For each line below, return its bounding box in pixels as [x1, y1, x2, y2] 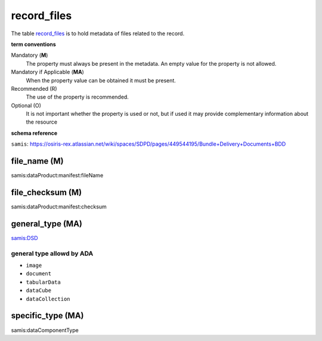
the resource [26, 118, 58, 125]
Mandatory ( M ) [11, 51, 48, 59]
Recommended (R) [11, 85, 57, 92]
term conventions [11, 41, 56, 48]
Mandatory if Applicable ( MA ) [11, 69, 85, 76]
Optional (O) [11, 102, 42, 109]
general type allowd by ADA [11, 249, 94, 257]
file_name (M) [11, 156, 64, 167]
